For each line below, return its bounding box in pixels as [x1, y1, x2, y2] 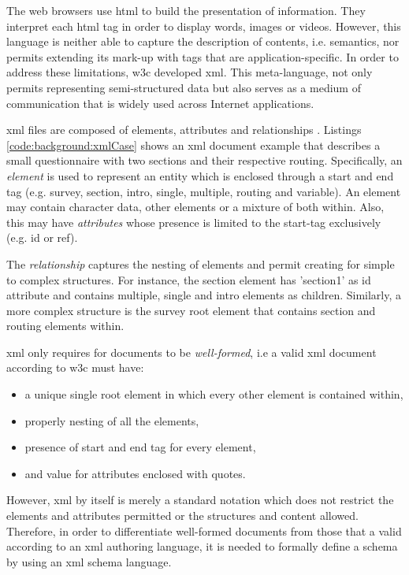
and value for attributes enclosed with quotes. [24, 465, 246, 481]
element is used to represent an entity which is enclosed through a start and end [6, 167, 394, 184]
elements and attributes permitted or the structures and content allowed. [6, 507, 359, 524]
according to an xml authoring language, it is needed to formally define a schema [6, 538, 398, 555]
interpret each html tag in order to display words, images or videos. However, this [6, 17, 401, 34]
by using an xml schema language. [6, 553, 172, 569]
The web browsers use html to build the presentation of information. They [6, 2, 366, 18]
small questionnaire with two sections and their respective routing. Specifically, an [6, 152, 403, 169]
